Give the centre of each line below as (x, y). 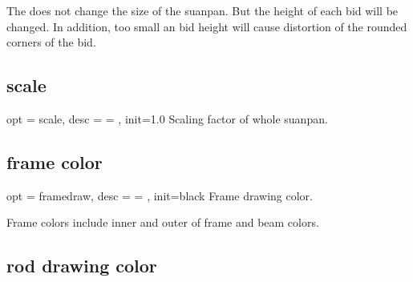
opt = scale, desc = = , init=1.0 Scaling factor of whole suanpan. (167, 118)
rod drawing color (82, 266)
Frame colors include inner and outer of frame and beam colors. (163, 222)
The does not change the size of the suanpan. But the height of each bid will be (202, 10)
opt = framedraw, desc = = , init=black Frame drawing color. (160, 195)
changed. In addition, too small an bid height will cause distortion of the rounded (207, 26)
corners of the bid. (51, 42)
